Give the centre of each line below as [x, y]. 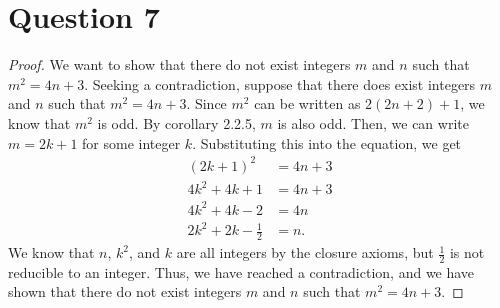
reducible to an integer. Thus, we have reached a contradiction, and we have [241, 271]
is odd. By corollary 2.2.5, [176, 122]
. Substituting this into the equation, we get [327, 142]
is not [467, 252]
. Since [206, 103]
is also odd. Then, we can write [373, 122]
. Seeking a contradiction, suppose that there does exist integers [280, 83]
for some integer [131, 142]
